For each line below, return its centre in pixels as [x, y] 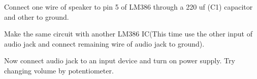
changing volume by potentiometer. [59, 70]
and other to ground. [37, 16]
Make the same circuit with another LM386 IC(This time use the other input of [128, 34]
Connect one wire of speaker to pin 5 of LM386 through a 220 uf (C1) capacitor [128, 7]
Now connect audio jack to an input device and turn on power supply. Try [120, 61]
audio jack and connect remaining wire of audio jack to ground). [104, 43]
